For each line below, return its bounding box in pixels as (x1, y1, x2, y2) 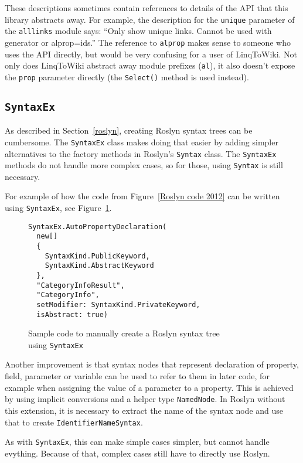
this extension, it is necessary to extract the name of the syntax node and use (5, 404, 284, 416)
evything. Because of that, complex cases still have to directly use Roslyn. (5, 447, 270, 459)
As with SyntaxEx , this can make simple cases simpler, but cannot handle (5, 435, 270, 448)
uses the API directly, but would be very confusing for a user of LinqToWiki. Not (5, 47, 298, 60)
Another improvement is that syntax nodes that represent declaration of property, (5, 358, 299, 370)
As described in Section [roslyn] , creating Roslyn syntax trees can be (5, 124, 253, 137)
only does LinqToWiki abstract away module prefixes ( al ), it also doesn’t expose (5, 59, 295, 72)
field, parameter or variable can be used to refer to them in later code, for (5, 370, 270, 382)
